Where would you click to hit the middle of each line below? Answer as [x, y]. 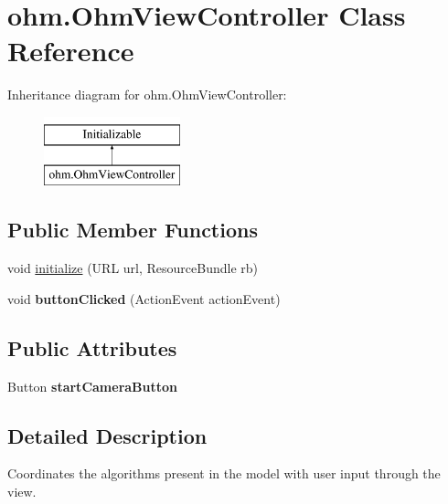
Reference [71, 51]
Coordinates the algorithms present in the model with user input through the [224, 473]
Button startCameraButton [93, 386]
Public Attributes [92, 347]
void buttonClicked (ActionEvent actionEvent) [144, 298]
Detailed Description [107, 435]
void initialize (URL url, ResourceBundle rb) [133, 268]
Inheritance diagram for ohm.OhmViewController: [147, 94]
